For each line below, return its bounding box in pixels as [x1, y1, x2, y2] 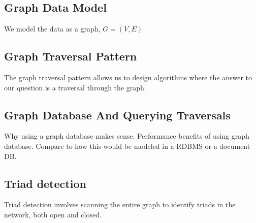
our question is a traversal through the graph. [4, 82, 146, 92]
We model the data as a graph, [4, 23, 101, 34]
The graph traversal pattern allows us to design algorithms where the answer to [4, 72, 252, 82]
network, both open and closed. [4, 209, 102, 219]
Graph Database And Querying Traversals [4, 107, 231, 122]
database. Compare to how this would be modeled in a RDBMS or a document [4, 140, 250, 151]
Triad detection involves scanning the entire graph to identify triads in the [4, 199, 236, 210]
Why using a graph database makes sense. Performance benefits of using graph [4, 131, 249, 141]
